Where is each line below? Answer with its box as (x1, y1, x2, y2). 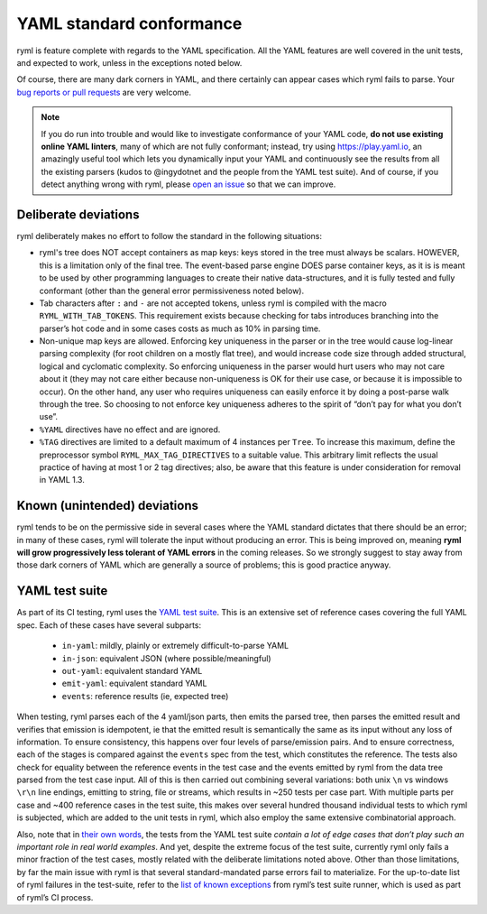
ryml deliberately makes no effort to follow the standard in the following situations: (16, 230, 322, 241)
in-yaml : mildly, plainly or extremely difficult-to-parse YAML (61, 641, 289, 651)
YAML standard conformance (16, 14, 243, 33)
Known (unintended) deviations (16, 498, 198, 513)
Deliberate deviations (16, 207, 140, 222)
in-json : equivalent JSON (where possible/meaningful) (61, 652, 271, 663)
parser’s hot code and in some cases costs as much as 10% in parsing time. (39, 323, 321, 334)
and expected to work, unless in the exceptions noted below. (16, 57, 243, 68)
